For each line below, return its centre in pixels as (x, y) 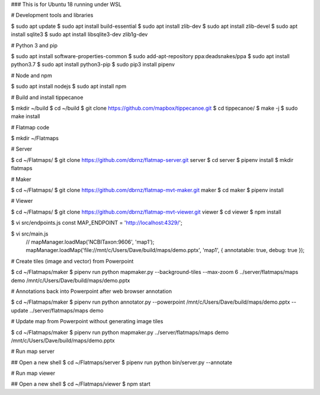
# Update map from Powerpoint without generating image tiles (87, 321)
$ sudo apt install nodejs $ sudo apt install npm (69, 87)
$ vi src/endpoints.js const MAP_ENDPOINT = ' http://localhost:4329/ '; (97, 223)
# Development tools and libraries (52, 15)
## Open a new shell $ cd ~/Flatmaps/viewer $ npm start (81, 384)
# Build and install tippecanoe (47, 97)
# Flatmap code (30, 127)
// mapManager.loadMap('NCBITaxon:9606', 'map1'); (90, 242)
